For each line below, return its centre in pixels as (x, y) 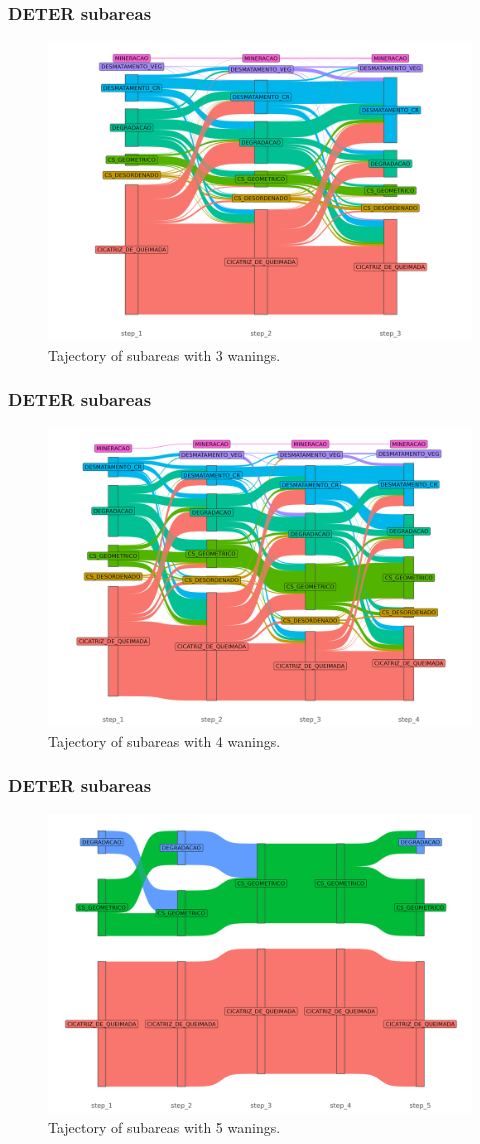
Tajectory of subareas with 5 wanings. (164, 1126)
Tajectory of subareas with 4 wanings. (164, 740)
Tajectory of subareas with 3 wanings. (164, 354)
